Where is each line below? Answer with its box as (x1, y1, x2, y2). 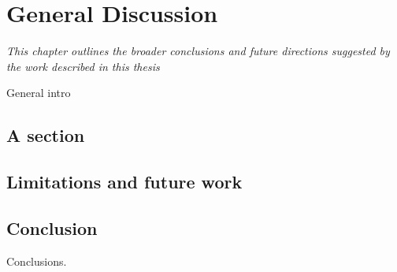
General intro (6, 84, 71, 101)
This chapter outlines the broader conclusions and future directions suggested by (6, 43, 390, 59)
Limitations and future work (6, 170, 243, 194)
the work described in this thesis (6, 58, 160, 74)
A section (6, 123, 85, 147)
